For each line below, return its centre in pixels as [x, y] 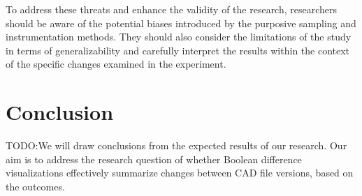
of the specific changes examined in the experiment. [116, 64]
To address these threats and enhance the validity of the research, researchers [172, 9]
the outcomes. [35, 186]
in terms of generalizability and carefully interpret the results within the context [178, 50]
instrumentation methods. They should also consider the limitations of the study [179, 37]
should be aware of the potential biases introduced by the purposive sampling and [181, 23]
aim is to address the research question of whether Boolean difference [154, 159]
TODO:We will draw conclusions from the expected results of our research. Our [176, 145]
